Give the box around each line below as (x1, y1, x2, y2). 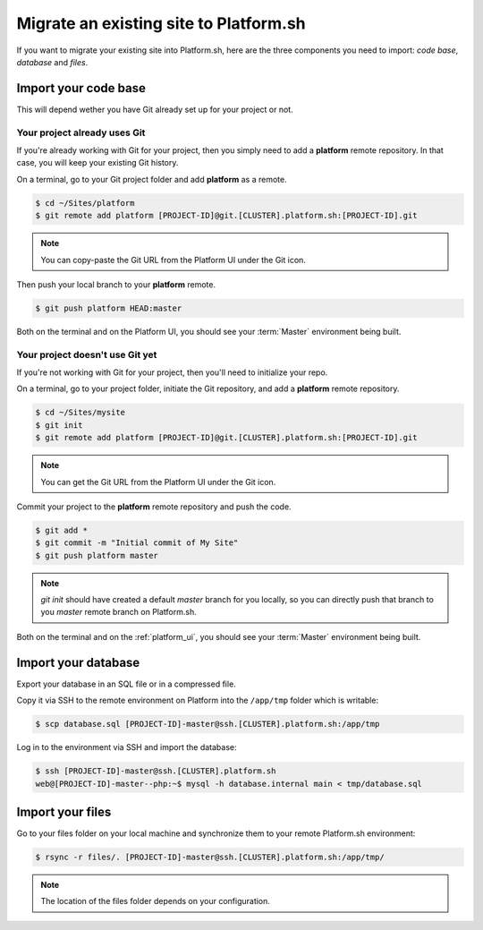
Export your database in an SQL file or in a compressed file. (16, 678, 236, 689)
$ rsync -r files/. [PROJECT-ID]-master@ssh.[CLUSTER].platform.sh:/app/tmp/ (35, 851, 385, 862)
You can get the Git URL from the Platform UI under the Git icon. (40, 476, 276, 487)
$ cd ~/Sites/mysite (35, 407, 125, 418)
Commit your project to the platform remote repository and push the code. (16, 501, 292, 512)
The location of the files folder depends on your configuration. (40, 896, 270, 907)
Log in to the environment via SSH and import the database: (16, 742, 237, 753)
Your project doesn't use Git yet (16, 348, 157, 361)
